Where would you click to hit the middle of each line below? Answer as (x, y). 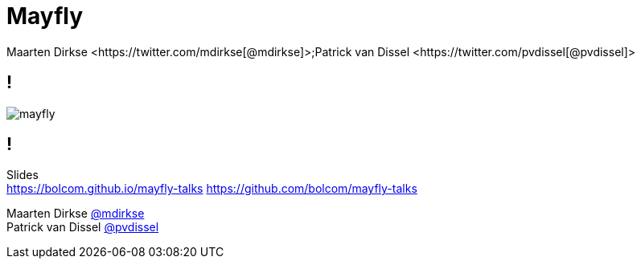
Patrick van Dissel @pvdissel (83, 227)
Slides (23, 175)
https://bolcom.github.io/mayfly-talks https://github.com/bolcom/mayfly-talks (212, 189)
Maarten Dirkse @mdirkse (76, 214)
